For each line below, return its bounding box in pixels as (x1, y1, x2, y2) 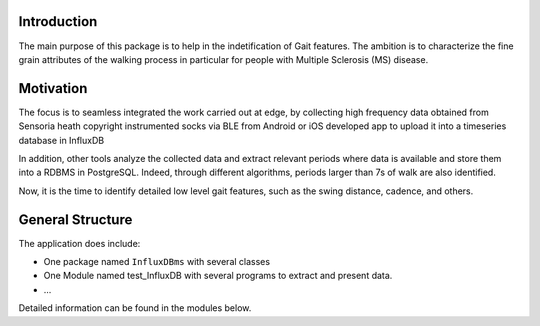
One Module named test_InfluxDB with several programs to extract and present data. (43, 270, 393, 282)
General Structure (18, 211, 133, 228)
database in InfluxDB (18, 134, 105, 146)
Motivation (18, 80, 88, 97)
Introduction (18, 13, 98, 30)
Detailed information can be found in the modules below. (18, 302, 252, 314)
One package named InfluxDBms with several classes (43, 256, 270, 268)
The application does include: (18, 237, 141, 249)
